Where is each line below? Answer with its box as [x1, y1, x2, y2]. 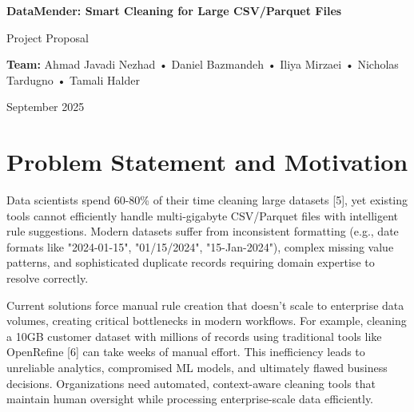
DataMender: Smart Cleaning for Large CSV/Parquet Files [6, 2, 342, 18]
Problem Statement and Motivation [6, 145, 408, 178]
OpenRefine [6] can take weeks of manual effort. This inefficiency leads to [6, 343, 365, 360]
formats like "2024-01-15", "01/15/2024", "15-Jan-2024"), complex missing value [6, 238, 394, 255]
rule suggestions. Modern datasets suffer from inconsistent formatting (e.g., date [6, 223, 399, 240]
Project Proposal [6, 29, 89, 46]
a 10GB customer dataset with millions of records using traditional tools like [6, 327, 382, 344]
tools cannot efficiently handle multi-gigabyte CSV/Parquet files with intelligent [6, 207, 399, 224]
